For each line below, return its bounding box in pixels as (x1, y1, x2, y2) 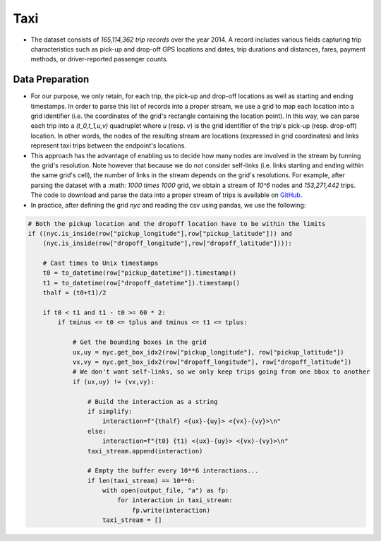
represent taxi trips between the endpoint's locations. (30, 141, 186, 150)
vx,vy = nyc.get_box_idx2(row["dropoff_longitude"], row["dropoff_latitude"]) (72, 357, 352, 366)
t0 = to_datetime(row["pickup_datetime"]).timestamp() (42, 269, 236, 277)
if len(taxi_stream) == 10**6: (87, 477, 195, 484)
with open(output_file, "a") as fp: (102, 487, 229, 494)
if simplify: (87, 407, 133, 415)
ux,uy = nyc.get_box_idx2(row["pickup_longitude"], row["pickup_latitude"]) (72, 348, 345, 356)
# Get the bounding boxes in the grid (72, 338, 207, 346)
